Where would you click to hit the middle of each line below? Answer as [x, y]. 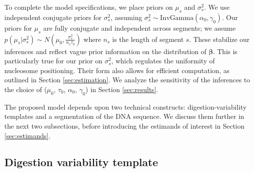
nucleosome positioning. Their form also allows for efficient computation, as [117, 70]
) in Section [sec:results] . [122, 89]
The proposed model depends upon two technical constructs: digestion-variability [126, 106]
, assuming [126, 17]
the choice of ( [26, 89]
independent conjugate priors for [53, 17]
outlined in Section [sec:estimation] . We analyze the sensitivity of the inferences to [127, 80]
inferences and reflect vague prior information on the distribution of [106, 51]
